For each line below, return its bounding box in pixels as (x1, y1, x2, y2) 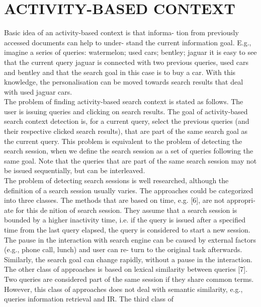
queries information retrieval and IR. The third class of (4, 293, 174, 304)
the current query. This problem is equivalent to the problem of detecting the (4, 135, 242, 146)
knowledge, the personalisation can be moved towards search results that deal (4, 76, 243, 87)
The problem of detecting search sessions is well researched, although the (4, 175, 229, 186)
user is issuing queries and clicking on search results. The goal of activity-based (4, 106, 248, 116)
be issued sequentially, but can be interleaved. (4, 165, 145, 176)
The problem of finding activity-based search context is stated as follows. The (4, 96, 243, 107)
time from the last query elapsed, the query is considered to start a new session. (4, 224, 250, 235)
